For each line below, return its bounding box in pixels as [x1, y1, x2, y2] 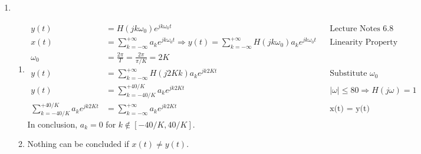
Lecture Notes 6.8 [330, 24, 394, 33]
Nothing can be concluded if [27, 138, 129, 150]
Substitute [330, 69, 367, 78]
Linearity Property [330, 38, 398, 47]
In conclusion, [27, 118, 78, 130]
